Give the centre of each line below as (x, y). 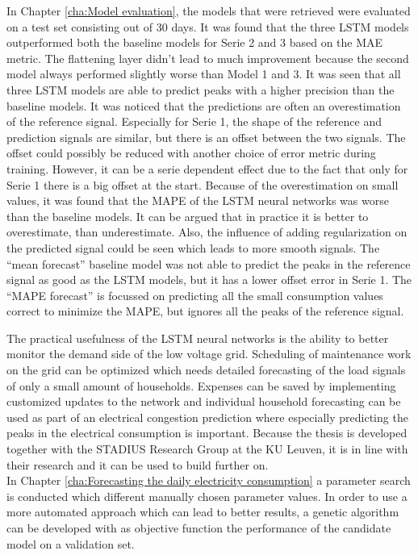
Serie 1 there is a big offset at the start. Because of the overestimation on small (203, 184)
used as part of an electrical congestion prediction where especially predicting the (207, 417)
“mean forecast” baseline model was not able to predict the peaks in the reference (209, 263)
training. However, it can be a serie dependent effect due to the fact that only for (207, 168)
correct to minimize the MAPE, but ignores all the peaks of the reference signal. (205, 311)
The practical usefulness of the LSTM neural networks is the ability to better (198, 338)
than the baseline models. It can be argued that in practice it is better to (188, 216)
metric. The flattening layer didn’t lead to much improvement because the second (208, 58)
